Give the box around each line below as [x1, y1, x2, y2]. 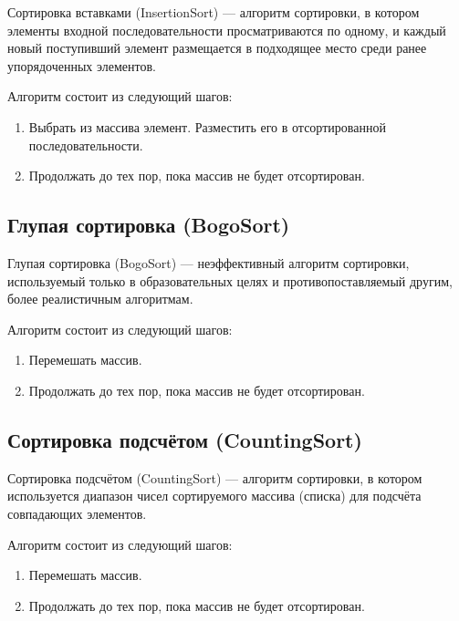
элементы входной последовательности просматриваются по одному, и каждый [7, 20, 446, 39]
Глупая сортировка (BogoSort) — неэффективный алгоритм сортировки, [7, 253, 410, 272]
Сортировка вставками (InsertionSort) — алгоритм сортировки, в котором [7, 3, 420, 21]
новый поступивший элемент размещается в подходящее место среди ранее [7, 38, 427, 57]
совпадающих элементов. [7, 503, 147, 523]
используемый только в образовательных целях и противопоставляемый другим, [7, 271, 453, 290]
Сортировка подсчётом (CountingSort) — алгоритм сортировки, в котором [7, 468, 422, 487]
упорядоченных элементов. [7, 56, 156, 75]
